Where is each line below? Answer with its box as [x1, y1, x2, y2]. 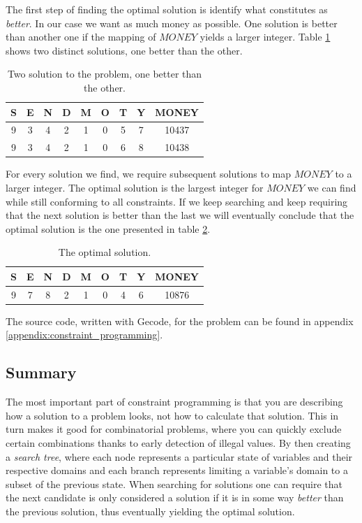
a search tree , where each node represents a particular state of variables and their [6, 449, 353, 464]
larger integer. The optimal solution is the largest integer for [6, 180, 264, 194]
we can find [307, 180, 356, 194]
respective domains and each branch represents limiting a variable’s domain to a [6, 463, 348, 478]
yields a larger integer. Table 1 [199, 29, 331, 44]
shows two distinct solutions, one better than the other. [6, 43, 243, 57]
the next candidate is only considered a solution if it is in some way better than [6, 490, 344, 505]
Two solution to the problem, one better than [7, 66, 202, 81]
